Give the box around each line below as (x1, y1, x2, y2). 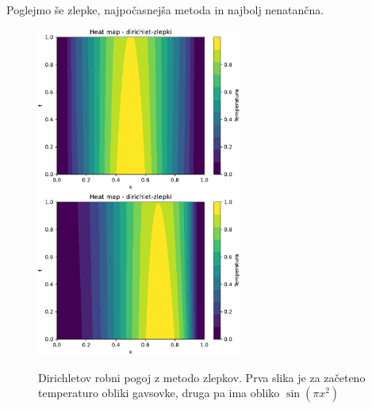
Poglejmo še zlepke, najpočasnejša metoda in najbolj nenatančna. (6, 2, 324, 17)
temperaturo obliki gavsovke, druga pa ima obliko (38, 384, 280, 401)
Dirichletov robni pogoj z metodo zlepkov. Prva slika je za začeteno (38, 369, 366, 385)
